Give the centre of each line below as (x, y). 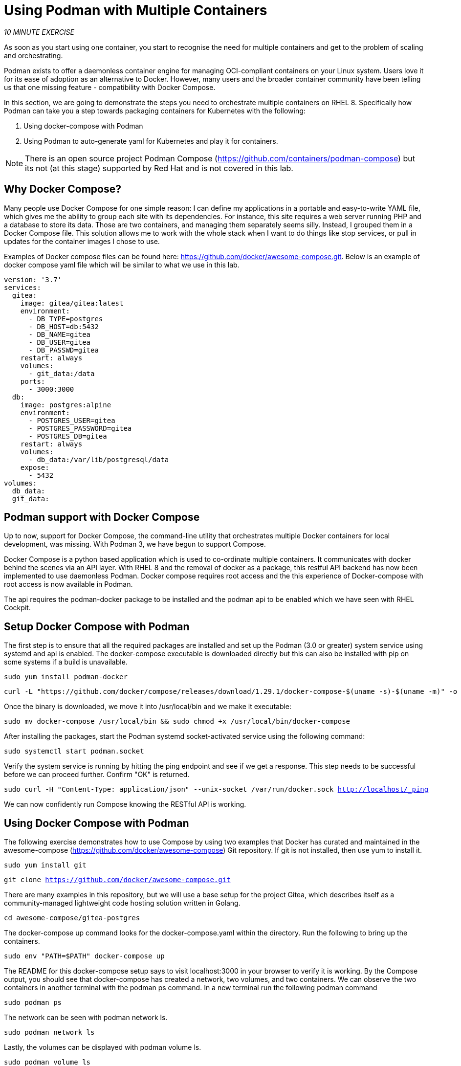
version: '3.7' (33, 279)
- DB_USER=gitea (60, 342)
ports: (33, 381)
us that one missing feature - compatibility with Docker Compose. (110, 87)
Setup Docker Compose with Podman (97, 626)
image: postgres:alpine (66, 405)
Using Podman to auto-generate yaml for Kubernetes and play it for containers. (151, 141)
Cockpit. (17, 608)
